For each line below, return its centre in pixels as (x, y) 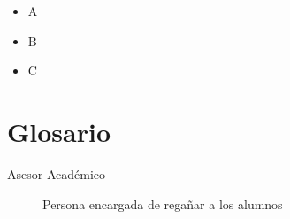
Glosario (59, 131)
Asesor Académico (56, 173)
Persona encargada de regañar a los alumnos (163, 203)
